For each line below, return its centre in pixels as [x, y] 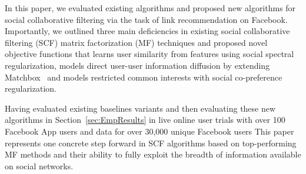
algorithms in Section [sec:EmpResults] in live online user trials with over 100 [145, 120]
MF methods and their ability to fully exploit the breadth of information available [153, 154]
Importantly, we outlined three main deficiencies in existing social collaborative [147, 31]
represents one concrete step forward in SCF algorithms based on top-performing [151, 143]
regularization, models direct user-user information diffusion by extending [137, 65]
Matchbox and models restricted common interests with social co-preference [144, 77]
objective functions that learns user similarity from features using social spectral [149, 54]
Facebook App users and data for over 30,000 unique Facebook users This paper [149, 131]
